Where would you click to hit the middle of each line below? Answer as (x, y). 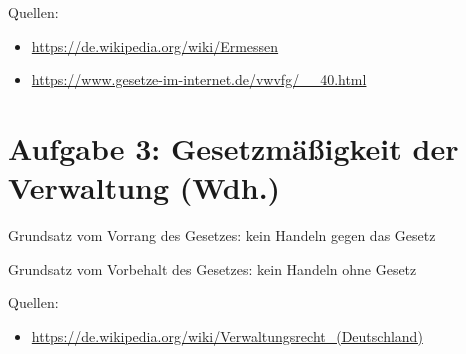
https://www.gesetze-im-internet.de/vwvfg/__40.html (199, 79)
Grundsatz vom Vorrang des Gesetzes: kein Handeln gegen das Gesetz (222, 235)
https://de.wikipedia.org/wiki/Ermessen (155, 45)
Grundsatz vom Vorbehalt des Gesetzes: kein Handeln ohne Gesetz (212, 268)
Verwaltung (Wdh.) (144, 187)
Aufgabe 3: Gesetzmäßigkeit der (233, 147)
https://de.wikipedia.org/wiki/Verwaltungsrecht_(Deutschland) (227, 335)
